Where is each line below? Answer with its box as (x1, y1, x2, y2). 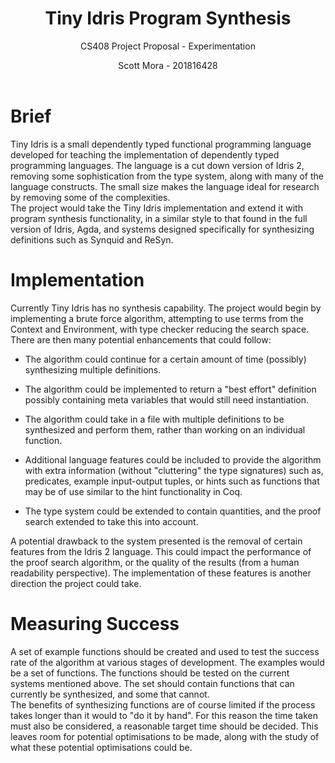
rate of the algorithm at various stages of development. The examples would (10, 656, 325, 668)
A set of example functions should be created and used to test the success (10, 645, 320, 657)
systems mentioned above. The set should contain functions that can (10, 677, 295, 689)
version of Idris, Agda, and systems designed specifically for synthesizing (10, 223, 315, 235)
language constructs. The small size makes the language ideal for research (10, 180, 320, 192)
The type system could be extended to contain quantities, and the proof (24, 505, 322, 517)
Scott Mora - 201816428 (118, 59, 218, 71)
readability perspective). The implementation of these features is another (10, 567, 312, 579)
